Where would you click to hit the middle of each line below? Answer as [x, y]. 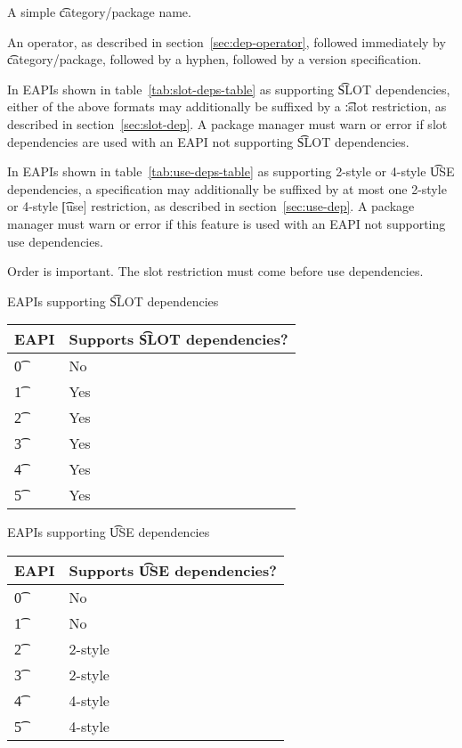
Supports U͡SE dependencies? [173, 570]
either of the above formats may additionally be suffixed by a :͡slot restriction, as [227, 106]
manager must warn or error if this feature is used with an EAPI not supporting [227, 223]
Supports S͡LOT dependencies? [178, 339]
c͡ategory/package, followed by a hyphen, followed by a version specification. [215, 59]
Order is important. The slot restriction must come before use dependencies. [215, 271]
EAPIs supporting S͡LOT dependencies [113, 301]
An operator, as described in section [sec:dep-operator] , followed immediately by [227, 41]
